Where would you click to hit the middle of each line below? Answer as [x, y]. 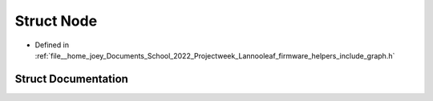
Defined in [52, 45]
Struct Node [56, 21]
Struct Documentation [71, 79]
